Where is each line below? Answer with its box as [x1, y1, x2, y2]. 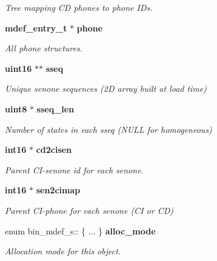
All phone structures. [5, 42, 82, 54]
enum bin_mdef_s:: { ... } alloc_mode [5, 224, 156, 237]
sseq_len [36, 102, 75, 115]
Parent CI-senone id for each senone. [5, 163, 144, 176]
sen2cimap [36, 184, 81, 196]
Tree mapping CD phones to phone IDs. [5, 1, 153, 13]
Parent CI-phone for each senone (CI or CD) [5, 204, 173, 216]
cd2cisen [36, 143, 72, 156]
